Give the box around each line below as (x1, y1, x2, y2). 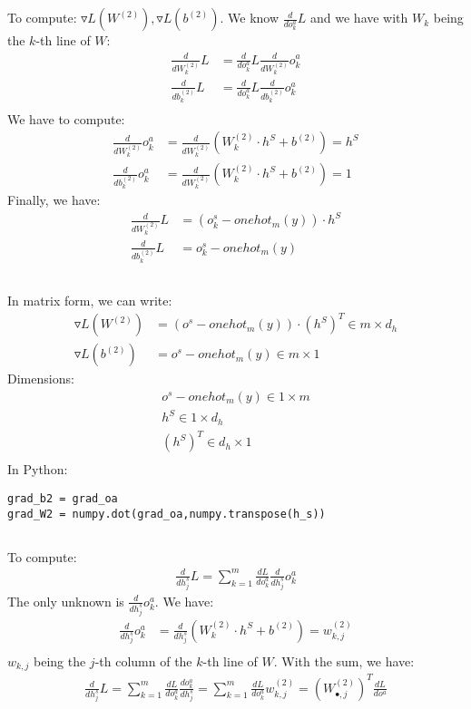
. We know (220, 8, 280, 27)
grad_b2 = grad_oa (7, 492, 118, 505)
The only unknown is (7, 591, 124, 610)
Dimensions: (7, 369, 74, 388)
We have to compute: (7, 109, 125, 128)
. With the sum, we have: (273, 651, 415, 670)
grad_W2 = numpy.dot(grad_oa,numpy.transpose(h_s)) (7, 507, 326, 520)
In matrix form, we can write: (7, 291, 172, 310)
